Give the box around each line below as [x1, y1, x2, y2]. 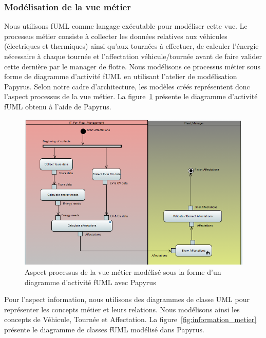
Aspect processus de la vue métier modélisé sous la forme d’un [25, 266, 221, 277]
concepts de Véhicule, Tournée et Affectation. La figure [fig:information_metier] [4, 314, 257, 325]
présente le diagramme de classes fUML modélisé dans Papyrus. [4, 324, 204, 334]
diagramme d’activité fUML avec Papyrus [25, 276, 156, 287]
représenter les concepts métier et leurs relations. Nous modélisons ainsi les [4, 304, 240, 314]
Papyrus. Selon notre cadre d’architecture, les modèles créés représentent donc [4, 81, 250, 91]
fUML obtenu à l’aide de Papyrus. [4, 101, 111, 111]
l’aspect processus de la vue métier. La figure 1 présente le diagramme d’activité [4, 91, 258, 102]
